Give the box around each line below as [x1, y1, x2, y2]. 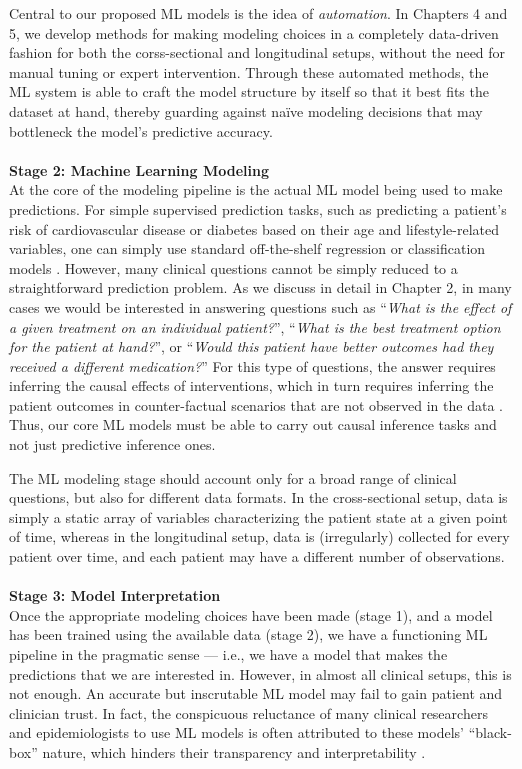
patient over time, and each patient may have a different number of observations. [9, 546, 505, 567]
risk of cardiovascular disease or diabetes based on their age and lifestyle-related [9, 218, 499, 239]
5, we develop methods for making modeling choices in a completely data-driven [9, 22, 499, 43]
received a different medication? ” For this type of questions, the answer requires [9, 355, 496, 376]
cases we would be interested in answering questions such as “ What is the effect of [9, 296, 512, 317]
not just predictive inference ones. [9, 434, 216, 455]
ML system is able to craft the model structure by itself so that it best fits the [9, 81, 489, 102]
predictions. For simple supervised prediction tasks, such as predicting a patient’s [9, 198, 507, 219]
